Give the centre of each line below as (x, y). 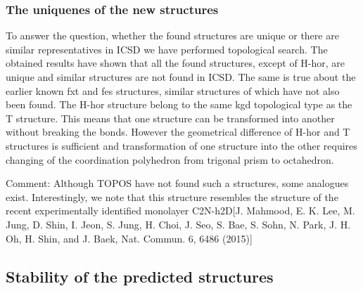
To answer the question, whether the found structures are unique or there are (172, 35)
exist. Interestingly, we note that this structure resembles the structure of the (172, 196)
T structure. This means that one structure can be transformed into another (170, 118)
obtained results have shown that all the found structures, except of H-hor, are (176, 63)
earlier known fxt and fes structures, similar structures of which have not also (173, 90)
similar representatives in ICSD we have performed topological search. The (167, 49)
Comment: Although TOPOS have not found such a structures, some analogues (177, 183)
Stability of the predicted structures (140, 276)
